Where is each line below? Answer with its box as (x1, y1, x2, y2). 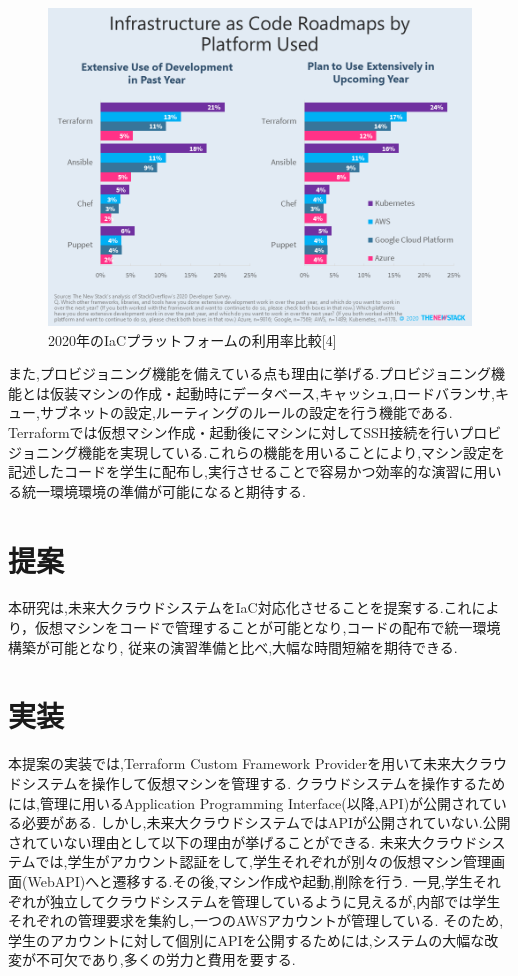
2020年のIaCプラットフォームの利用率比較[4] (48, 329, 337, 350)
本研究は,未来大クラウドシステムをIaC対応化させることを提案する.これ (8, 597, 472, 618)
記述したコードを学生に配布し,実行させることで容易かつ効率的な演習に (8, 461, 474, 482)
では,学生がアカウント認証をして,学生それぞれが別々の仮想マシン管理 (35, 851, 491, 872)
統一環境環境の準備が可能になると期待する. (21, 480, 306, 501)
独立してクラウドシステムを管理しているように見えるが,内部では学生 (49, 890, 501, 911)
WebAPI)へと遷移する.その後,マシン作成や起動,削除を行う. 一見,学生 (27, 870, 473, 891)
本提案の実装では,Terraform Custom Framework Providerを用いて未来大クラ (8, 753, 493, 774)
